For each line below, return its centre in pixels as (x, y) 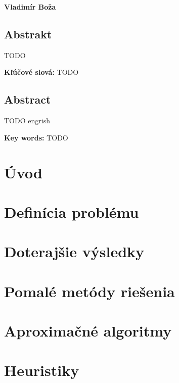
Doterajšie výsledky (74, 251)
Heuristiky (42, 370)
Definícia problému (72, 211)
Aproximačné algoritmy (88, 331)
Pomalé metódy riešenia (89, 291)
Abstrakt (28, 34)
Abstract (28, 99)
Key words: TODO (36, 137)
